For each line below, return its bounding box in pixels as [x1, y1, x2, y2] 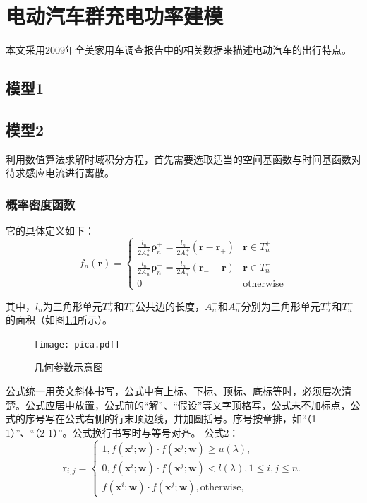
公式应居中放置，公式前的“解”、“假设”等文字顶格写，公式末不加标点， [25, 397, 351, 412]
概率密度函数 [6, 195, 76, 213]
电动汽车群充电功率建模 [6, 1, 224, 30]
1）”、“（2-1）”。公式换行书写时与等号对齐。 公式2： [6, 425, 239, 439]
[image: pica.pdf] [34, 339, 120, 350]
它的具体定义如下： [6, 223, 95, 238]
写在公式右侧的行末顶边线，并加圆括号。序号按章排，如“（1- [44, 411, 320, 426]
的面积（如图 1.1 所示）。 [6, 312, 112, 327]
